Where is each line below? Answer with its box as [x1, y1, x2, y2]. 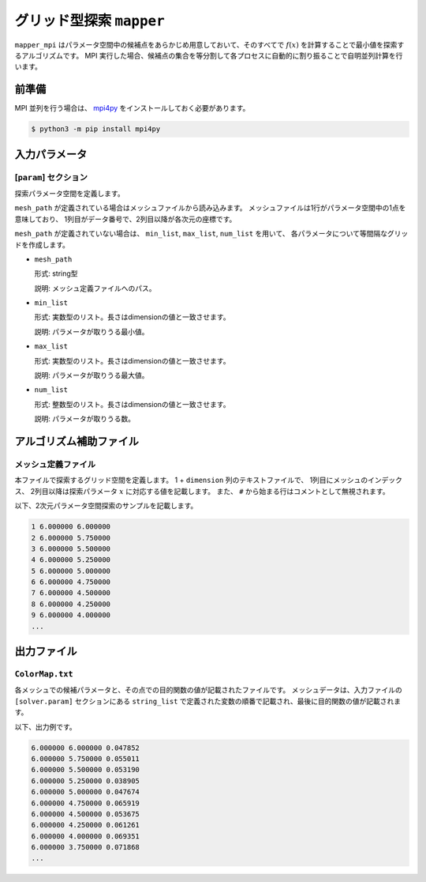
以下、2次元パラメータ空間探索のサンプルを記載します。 [14, 501, 198, 511]
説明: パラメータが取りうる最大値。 [34, 371, 149, 380]
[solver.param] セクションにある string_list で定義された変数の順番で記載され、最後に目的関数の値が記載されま [14, 696, 402, 706]
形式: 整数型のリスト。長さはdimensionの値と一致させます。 [34, 399, 230, 409]
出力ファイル [14, 645, 77, 658]
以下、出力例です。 [14, 722, 77, 731]
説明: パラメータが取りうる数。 [34, 414, 136, 424]
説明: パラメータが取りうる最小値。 [34, 326, 149, 336]
